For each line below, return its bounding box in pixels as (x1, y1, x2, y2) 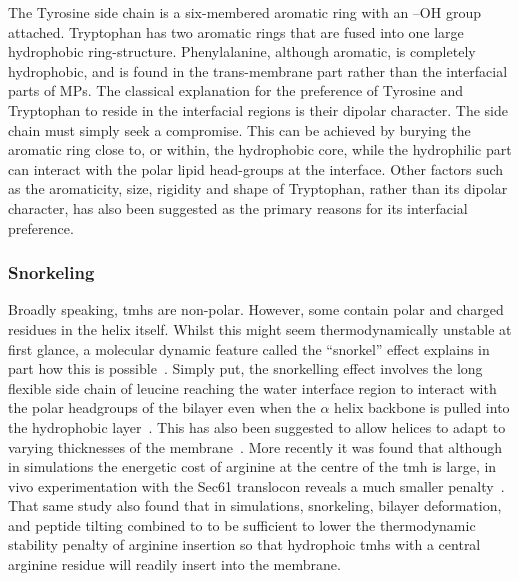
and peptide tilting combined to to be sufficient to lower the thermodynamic (8, 514, 476, 535)
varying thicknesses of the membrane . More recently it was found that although (8, 436, 502, 457)
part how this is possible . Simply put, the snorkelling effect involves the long (8, 358, 483, 379)
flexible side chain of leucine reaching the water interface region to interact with (8, 377, 497, 398)
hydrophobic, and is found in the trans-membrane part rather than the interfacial (8, 60, 508, 81)
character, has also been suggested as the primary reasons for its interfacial (8, 197, 468, 218)
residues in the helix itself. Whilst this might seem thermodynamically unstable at (8, 318, 512, 339)
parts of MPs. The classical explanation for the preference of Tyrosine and (8, 80, 463, 101)
